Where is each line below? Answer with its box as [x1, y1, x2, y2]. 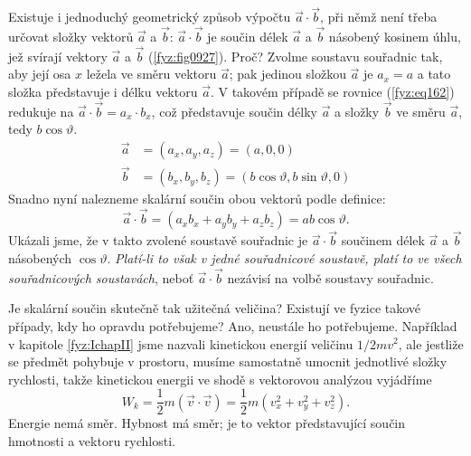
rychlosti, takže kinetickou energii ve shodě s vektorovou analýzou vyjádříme [8, 369, 432, 388]
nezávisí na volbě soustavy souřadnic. [227, 268, 434, 287]
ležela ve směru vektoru [86, 64, 217, 83]
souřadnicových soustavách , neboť [8, 268, 194, 287]
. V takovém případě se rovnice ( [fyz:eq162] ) [210, 82, 455, 101]
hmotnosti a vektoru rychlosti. [8, 431, 175, 450]
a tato [417, 64, 451, 83]
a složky [334, 101, 380, 120]
